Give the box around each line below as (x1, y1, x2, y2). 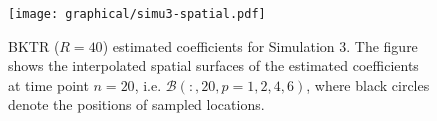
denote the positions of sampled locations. (8, 94, 265, 115)
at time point (8, 74, 89, 95)
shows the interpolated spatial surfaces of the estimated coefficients (8, 55, 419, 76)
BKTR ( (8, 35, 60, 56)
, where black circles (306, 74, 430, 95)
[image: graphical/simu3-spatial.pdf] (8, 7, 266, 21)
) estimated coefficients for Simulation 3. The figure (102, 35, 418, 56)
